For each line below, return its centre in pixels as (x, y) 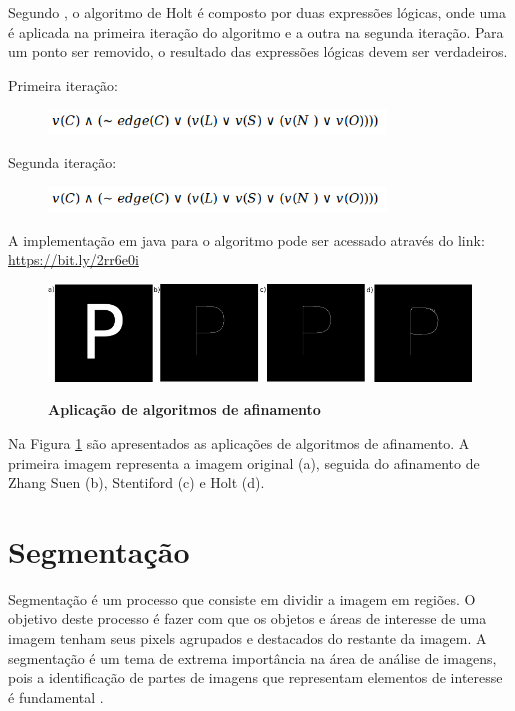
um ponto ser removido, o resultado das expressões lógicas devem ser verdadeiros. (258, 51)
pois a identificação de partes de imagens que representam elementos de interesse (255, 677)
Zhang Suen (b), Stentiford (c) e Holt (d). (136, 482)
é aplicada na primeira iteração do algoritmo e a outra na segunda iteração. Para (256, 31)
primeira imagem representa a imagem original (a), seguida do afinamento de (244, 462)
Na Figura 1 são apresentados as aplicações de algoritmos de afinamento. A (239, 442)
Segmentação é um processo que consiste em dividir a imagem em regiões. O (242, 598)
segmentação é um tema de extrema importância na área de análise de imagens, (252, 657)
